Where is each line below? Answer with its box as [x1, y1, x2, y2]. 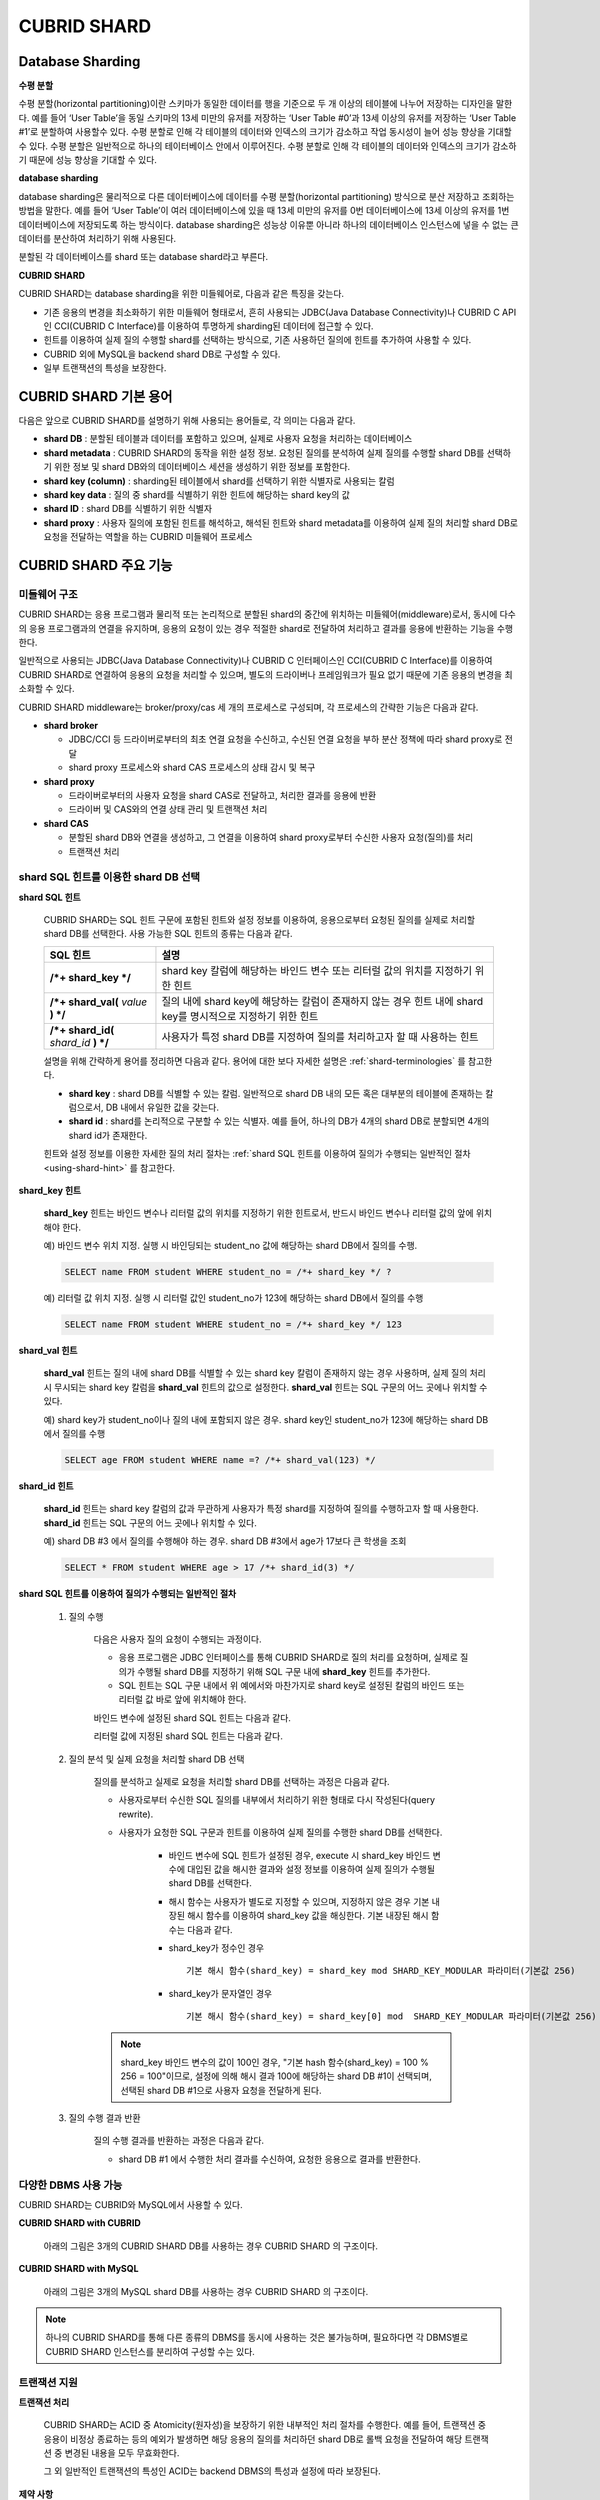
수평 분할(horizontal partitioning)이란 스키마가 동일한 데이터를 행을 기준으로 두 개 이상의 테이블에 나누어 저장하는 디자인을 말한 [18, 98, 513, 110]
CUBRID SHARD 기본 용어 [18, 388, 173, 405]
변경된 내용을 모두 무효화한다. [64, 2447, 180, 2459]
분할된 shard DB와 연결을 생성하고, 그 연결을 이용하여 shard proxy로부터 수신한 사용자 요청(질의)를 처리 [68, 831, 474, 844]
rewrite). [118, 1808, 154, 1820]
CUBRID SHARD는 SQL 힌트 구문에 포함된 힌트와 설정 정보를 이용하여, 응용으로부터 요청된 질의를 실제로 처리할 [43, 914, 475, 926]
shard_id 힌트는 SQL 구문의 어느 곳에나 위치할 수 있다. [43, 1516, 257, 1529]
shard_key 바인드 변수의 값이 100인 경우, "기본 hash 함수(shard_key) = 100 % [120, 2056, 430, 2068]
